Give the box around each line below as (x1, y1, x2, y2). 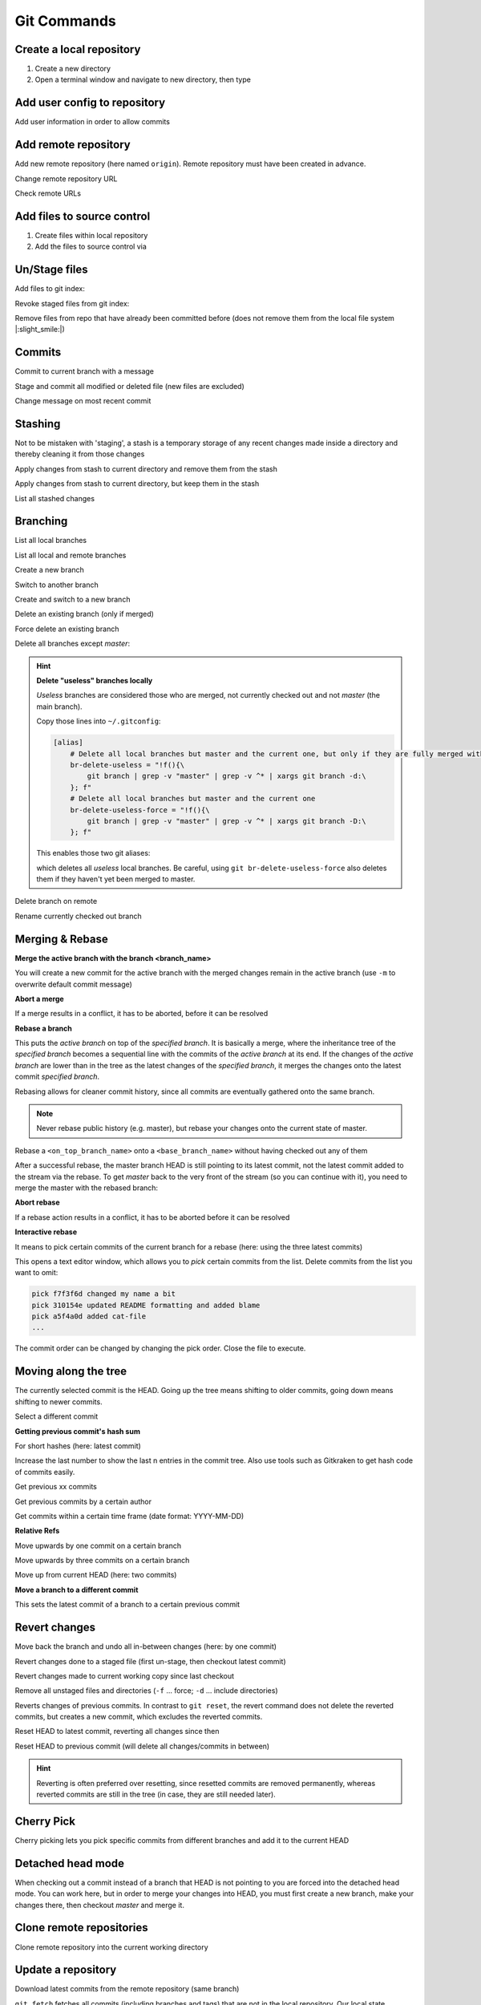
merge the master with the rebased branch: (14, 1183, 159, 1193)
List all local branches (14, 536, 87, 545)
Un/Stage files (14, 263, 88, 277)
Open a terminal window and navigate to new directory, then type (34, 75, 252, 84)
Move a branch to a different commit (14, 1585, 139, 1594)
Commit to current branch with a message (14, 367, 155, 376)
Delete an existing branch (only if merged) (14, 610, 154, 619)
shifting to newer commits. (14, 1396, 103, 1407)
